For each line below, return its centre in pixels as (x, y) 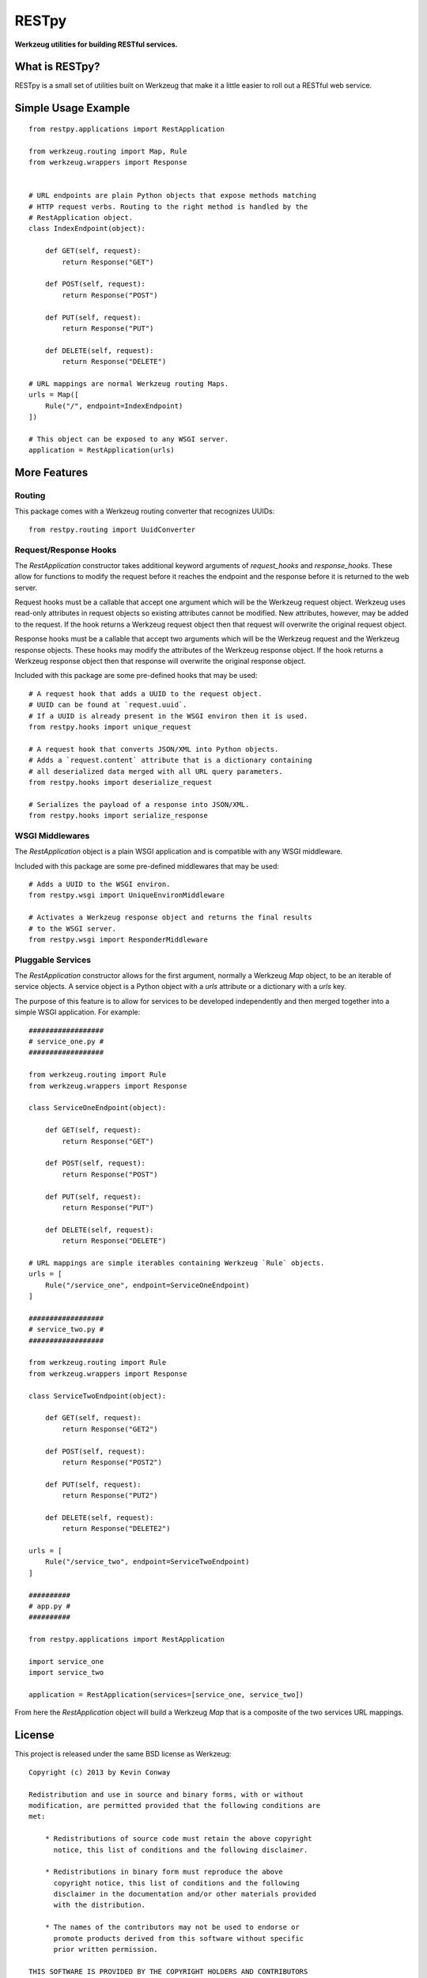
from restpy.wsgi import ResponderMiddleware (119, 939)
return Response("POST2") (112, 1462)
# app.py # (50, 1606)
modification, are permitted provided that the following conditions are (175, 1805)
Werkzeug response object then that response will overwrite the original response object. (160, 661)
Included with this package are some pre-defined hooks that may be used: (136, 676)
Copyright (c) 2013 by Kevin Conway (100, 1772)
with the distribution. (100, 1905)
